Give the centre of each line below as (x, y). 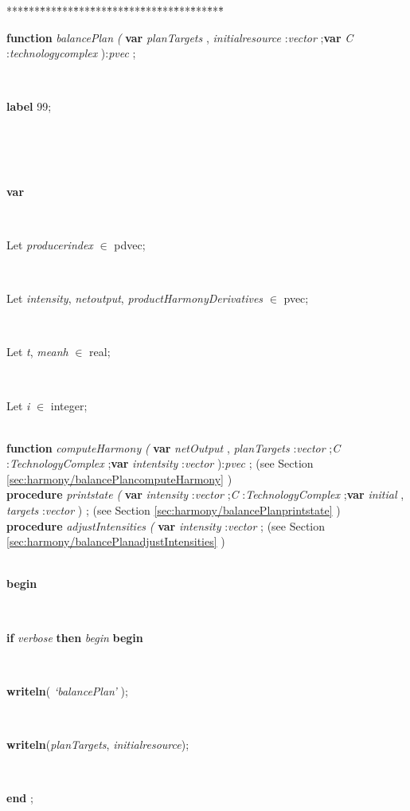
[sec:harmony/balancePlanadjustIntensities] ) (116, 541)
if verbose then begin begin (75, 637)
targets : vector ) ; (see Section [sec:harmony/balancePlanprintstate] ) (174, 510)
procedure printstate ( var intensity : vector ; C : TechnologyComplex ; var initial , (205, 494)
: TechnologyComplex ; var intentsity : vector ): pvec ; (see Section (160, 463)
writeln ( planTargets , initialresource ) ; (98, 744)
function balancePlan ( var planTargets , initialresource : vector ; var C (180, 37)
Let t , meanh (37, 352)
